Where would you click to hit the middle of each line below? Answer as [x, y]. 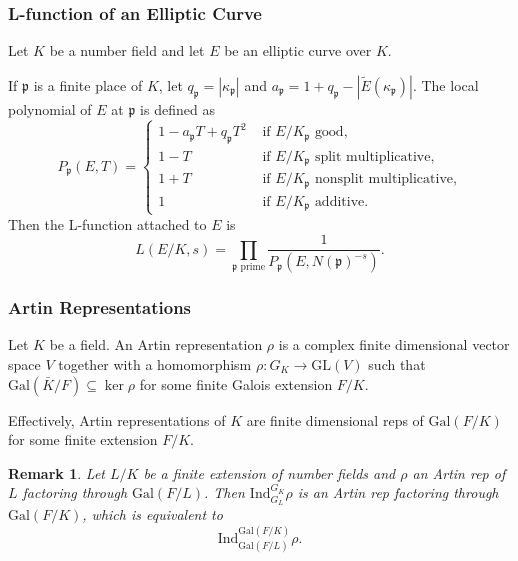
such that [397, 363]
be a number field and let [127, 50]
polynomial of [50, 108]
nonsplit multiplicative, [385, 179]
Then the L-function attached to [107, 223]
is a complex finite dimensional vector [394, 344]
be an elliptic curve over [298, 50]
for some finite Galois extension [236, 383]
